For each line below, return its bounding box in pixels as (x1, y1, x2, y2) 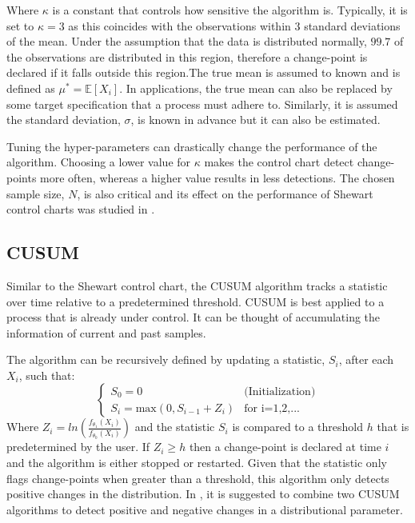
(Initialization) (244, 385, 316, 397)
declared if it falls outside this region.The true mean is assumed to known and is (6, 64, 401, 81)
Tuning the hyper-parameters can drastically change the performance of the (6, 138, 377, 154)
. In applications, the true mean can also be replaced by (119, 79, 393, 96)
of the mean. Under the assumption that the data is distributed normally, (6, 33, 367, 50)
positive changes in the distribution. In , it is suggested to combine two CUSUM (6, 485, 400, 502)
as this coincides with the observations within (68, 17, 291, 34)
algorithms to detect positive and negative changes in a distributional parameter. (6, 501, 403, 517)
